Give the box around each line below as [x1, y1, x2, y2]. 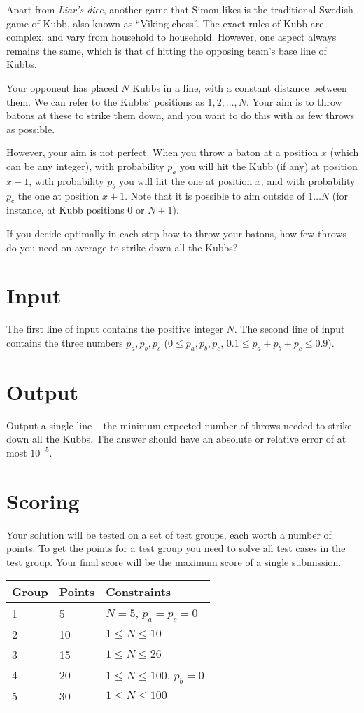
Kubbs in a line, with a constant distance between [132, 80, 347, 95]
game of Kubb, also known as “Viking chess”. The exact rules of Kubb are [6, 15, 324, 30]
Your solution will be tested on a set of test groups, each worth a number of [6, 527, 332, 541]
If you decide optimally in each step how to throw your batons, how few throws [6, 226, 347, 240]
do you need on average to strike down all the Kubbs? [6, 240, 238, 254]
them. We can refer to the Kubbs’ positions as [6, 94, 204, 109]
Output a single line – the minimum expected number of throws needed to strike [6, 417, 352, 432]
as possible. [6, 121, 55, 136]
